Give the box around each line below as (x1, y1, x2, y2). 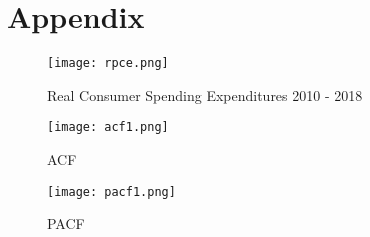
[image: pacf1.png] (47, 184, 176, 199)
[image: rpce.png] (47, 56, 169, 71)
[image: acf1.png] (47, 120, 169, 135)
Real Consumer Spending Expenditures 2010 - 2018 (47, 84, 363, 105)
